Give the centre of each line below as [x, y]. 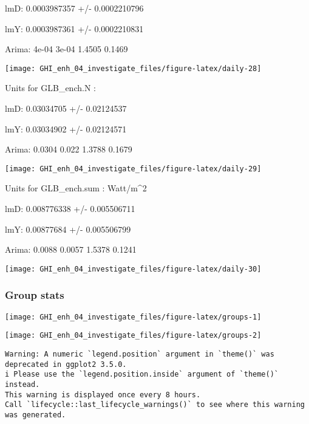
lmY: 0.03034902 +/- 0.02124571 [66, 128]
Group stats [35, 295]
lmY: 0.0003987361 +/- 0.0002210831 [74, 28]
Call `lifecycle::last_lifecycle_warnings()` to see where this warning [155, 405]
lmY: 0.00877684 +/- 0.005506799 [68, 229]
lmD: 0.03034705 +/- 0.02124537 [66, 108]
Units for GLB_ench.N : [50, 88]
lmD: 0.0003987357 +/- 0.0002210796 [74, 8]
